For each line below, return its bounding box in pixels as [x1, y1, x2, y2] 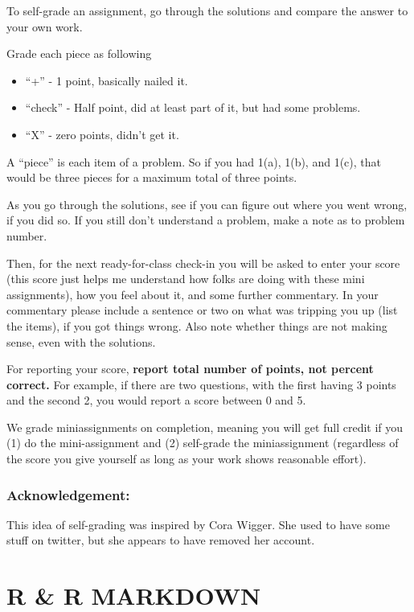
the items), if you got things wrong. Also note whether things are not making [6, 317, 387, 334]
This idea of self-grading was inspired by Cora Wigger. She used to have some [6, 515, 390, 532]
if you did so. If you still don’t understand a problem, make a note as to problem [6, 212, 405, 228]
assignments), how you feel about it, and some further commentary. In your [6, 285, 379, 302]
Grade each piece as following [6, 45, 152, 62]
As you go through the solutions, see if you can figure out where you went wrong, [6, 195, 408, 212]
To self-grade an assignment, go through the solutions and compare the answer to [6, 2, 408, 18]
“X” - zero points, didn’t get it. [25, 125, 179, 142]
